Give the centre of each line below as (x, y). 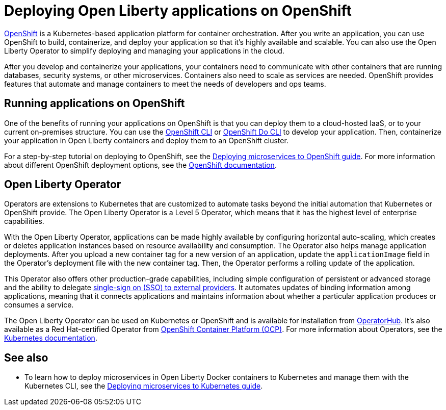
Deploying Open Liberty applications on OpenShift (178, 11)
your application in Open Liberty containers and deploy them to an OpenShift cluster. (146, 140)
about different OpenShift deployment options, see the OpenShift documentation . (140, 165)
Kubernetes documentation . (51, 338)
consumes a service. (39, 305)
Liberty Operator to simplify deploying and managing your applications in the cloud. (144, 50)
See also (26, 357)
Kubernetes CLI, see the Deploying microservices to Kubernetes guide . (144, 386)
